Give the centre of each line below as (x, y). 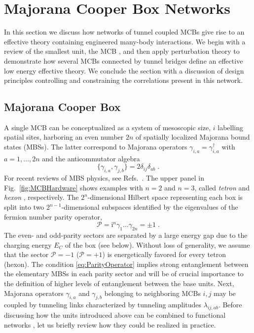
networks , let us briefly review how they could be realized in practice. (110, 324)
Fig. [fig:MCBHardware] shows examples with (73, 187)
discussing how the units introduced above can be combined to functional (115, 315)
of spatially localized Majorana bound (193, 137)
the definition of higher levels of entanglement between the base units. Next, (119, 283)
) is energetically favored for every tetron (164, 254)
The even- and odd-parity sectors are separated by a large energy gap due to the (126, 235)
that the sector (26, 254)
